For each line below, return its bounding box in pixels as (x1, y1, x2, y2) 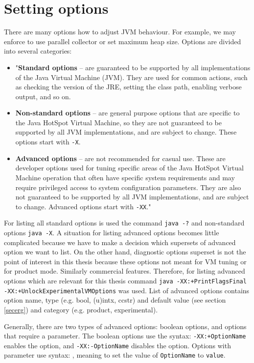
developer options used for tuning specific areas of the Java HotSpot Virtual (15, 163, 244, 173)
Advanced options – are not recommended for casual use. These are (15, 153, 226, 163)
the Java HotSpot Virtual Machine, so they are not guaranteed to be (15, 117, 222, 127)
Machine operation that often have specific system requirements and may (15, 172, 235, 182)
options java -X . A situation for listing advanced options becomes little (4, 227, 219, 237)
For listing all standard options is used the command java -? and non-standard (4, 218, 245, 228)
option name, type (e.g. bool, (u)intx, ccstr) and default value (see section (4, 295, 226, 305)
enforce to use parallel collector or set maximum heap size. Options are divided (4, 36, 241, 46)
